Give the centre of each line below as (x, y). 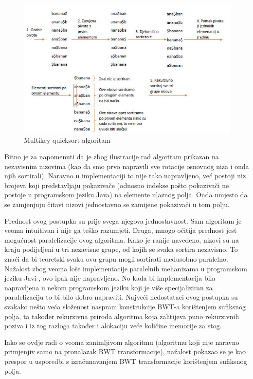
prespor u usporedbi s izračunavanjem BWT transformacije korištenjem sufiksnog (126, 361)
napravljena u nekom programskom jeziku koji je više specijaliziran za (108, 287)
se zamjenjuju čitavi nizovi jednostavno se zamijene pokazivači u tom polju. (117, 204)
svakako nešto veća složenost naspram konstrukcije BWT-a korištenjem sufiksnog (125, 306)
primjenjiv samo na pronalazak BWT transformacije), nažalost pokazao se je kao (125, 351)
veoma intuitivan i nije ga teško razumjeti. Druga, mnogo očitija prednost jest (121, 230)
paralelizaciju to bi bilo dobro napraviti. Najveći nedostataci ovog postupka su (121, 297)
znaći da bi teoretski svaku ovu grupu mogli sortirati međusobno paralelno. (116, 259)
